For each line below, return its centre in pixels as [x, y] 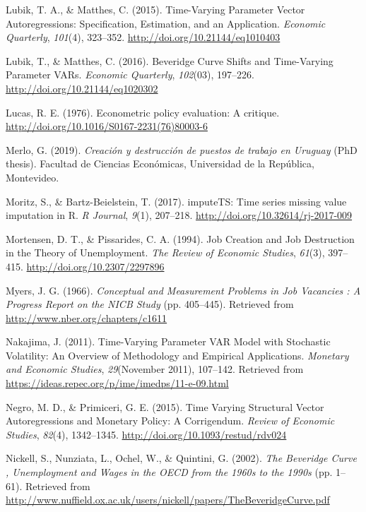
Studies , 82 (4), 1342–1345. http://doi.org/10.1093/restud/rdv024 [146, 434]
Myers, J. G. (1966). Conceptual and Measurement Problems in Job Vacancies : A [183, 290]
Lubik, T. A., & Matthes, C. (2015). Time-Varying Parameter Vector [155, 9]
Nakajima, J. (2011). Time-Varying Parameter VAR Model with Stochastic [168, 341]
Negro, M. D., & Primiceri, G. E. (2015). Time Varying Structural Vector [165, 406]
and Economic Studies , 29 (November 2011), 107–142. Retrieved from [155, 369]
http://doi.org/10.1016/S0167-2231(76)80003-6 [107, 126]
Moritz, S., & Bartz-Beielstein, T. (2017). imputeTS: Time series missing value [176, 201]
